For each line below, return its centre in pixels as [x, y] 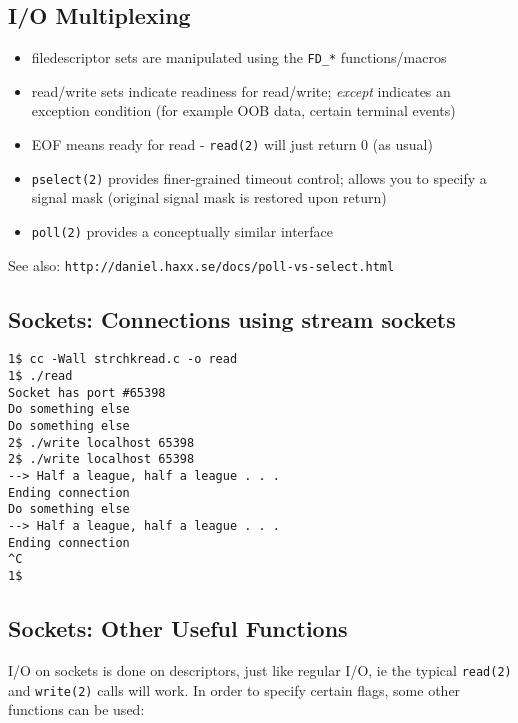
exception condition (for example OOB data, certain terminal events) [243, 110]
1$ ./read [40, 376]
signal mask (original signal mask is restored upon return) [209, 197]
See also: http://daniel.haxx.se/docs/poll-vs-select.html [201, 264]
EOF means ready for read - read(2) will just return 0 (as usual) [232, 144]
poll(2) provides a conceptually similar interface [182, 230]
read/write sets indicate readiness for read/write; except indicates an [241, 90]
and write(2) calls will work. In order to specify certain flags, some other [234, 689]
